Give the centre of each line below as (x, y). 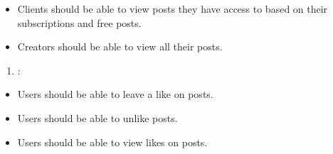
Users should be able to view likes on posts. (112, 142)
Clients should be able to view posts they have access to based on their (173, 9)
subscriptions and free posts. (79, 22)
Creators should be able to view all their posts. (120, 46)
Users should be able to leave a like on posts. (115, 94)
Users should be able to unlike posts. (97, 117)
